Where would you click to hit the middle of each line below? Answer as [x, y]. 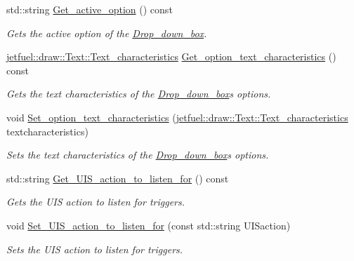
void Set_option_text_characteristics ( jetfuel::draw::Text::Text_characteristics [177, 117]
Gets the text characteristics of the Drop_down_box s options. [139, 94]
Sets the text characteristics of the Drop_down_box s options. [138, 155]
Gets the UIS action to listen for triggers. [96, 202]
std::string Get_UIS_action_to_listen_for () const [118, 178]
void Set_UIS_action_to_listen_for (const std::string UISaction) [149, 225]
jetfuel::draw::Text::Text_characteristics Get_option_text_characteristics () [171, 56]
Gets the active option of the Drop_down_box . [107, 33]
